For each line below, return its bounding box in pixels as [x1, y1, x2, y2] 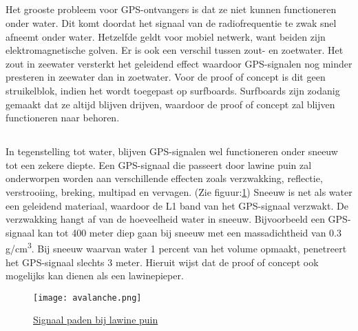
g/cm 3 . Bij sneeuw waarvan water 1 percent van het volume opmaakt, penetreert [6, 239, 347, 255]
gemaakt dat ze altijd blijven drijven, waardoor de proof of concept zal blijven [6, 97, 335, 111]
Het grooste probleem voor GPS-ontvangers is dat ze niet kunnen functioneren [6, 2, 337, 17]
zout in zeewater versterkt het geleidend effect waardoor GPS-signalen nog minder [6, 56, 352, 70]
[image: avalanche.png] [33, 292, 142, 303]
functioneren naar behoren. [6, 110, 120, 125]
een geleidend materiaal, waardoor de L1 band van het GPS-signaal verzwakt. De [6, 198, 348, 212]
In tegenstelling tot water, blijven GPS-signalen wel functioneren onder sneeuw [6, 144, 338, 159]
